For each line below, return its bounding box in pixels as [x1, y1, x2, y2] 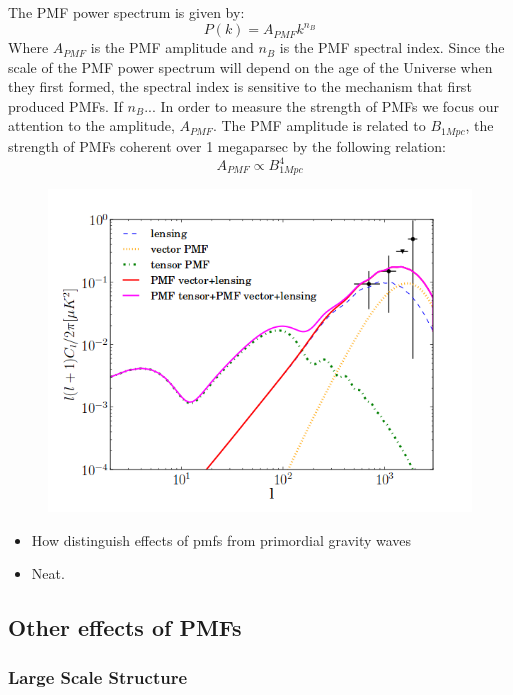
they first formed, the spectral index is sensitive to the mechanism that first [8, 76, 472, 97]
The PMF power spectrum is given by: [8, 2, 245, 22]
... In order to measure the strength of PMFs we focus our [144, 95, 499, 116]
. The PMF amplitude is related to [212, 115, 426, 136]
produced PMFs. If [8, 95, 123, 116]
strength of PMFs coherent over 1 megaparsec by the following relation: [8, 135, 446, 156]
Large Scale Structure [8, 664, 188, 689]
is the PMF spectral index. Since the [279, 37, 505, 58]
